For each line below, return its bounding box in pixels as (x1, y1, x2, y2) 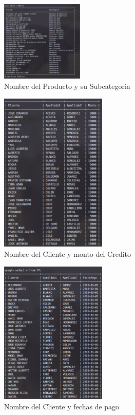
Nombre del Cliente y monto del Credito (4, 249, 131, 259)
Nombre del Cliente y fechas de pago (4, 401, 120, 411)
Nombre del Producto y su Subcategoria (4, 80, 130, 91)
